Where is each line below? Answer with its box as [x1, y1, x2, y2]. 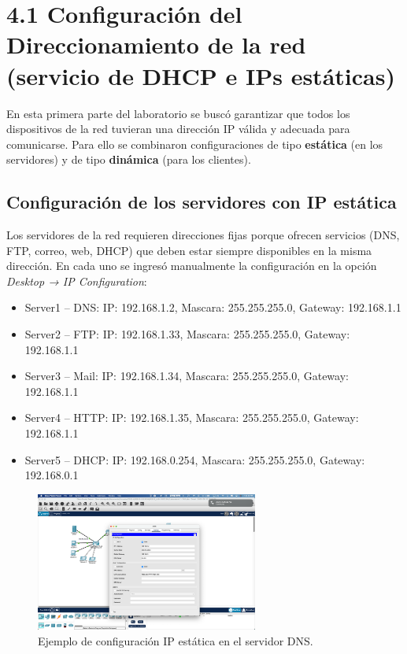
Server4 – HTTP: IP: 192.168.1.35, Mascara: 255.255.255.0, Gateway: [24, 409, 359, 426]
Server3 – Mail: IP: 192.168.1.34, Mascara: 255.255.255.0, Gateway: [24, 368, 349, 384]
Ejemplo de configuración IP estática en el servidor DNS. [38, 632, 313, 648]
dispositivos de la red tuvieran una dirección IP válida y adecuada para [6, 120, 350, 137]
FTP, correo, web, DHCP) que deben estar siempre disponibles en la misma [6, 242, 372, 258]
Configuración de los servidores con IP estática [6, 190, 397, 214]
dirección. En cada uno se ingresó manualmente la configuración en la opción [6, 257, 377, 274]
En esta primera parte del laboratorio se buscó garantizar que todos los [6, 105, 350, 121]
